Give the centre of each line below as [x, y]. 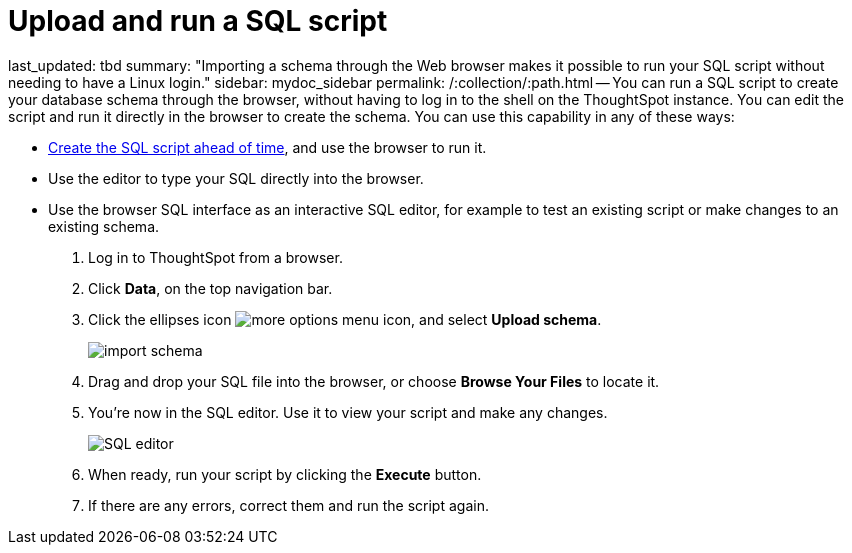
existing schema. [104, 226]
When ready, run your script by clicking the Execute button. [285, 474]
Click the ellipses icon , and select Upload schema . [345, 319]
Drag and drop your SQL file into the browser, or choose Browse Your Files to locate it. [374, 381]
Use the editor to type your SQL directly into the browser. [236, 178]
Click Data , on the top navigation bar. [210, 288]
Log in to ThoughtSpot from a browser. [215, 257]
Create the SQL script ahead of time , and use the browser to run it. [267, 147]
